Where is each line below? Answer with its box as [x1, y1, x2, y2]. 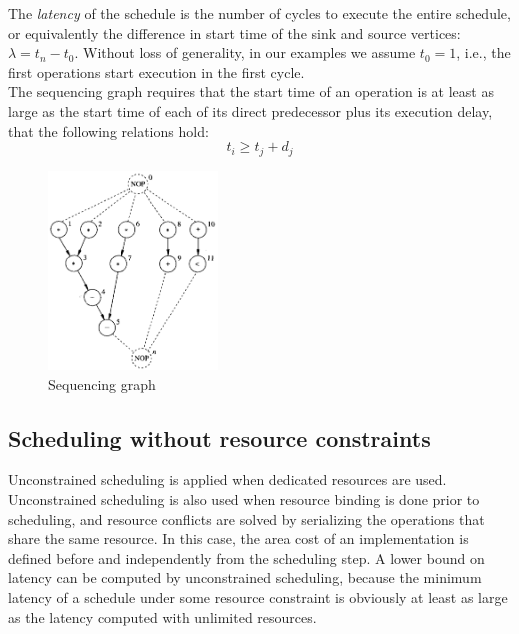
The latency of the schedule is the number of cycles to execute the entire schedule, [8, 3, 511, 23]
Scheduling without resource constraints [8, 422, 431, 453]
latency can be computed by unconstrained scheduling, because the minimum [8, 567, 482, 588]
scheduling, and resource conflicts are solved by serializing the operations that [8, 508, 485, 529]
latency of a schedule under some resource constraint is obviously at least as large [8, 586, 508, 607]
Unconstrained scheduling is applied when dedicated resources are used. [8, 469, 447, 490]
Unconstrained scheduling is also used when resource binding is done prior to [8, 489, 480, 509]
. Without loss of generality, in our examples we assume [74, 42, 416, 63]
